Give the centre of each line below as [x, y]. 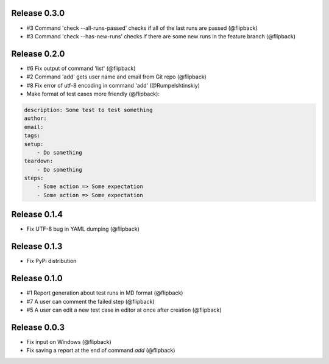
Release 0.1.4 [37, 215]
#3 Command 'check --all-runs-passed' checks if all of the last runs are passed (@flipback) [142, 28]
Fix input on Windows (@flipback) [69, 341]
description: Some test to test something [88, 110]
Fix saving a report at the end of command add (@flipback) [101, 351]
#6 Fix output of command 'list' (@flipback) [81, 68]
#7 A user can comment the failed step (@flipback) [90, 301]
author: [35, 118]
